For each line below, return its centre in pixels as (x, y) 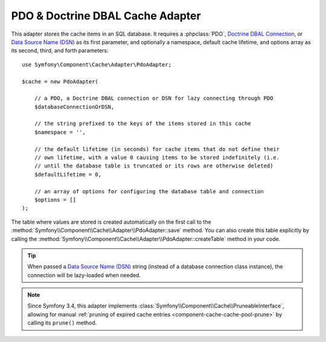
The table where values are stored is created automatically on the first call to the (111, 222)
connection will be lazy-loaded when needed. (84, 275)
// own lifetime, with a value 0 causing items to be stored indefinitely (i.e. (157, 158)
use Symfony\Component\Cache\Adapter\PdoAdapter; (97, 64)
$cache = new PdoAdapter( (60, 81)
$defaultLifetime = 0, (68, 174)
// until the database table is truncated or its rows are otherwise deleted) (154, 166)
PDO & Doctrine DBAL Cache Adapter (106, 16)
